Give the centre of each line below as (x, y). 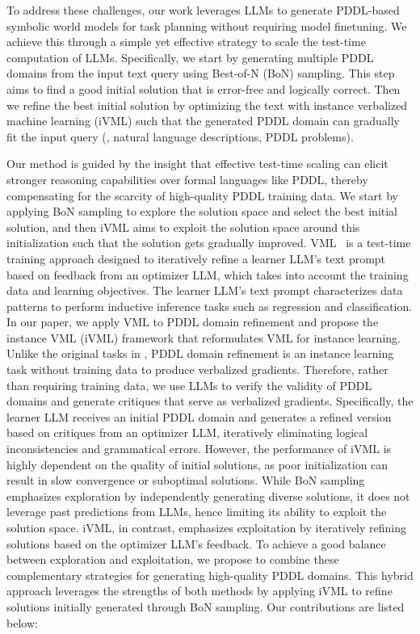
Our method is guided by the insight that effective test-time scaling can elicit (197, 164)
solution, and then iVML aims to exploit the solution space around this (183, 227)
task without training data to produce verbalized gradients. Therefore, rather (197, 369)
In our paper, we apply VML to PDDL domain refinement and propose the (193, 322)
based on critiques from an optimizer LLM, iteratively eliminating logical (187, 432)
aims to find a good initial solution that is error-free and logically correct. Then (204, 88)
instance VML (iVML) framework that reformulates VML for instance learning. (204, 337)
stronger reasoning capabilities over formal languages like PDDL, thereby (187, 179)
